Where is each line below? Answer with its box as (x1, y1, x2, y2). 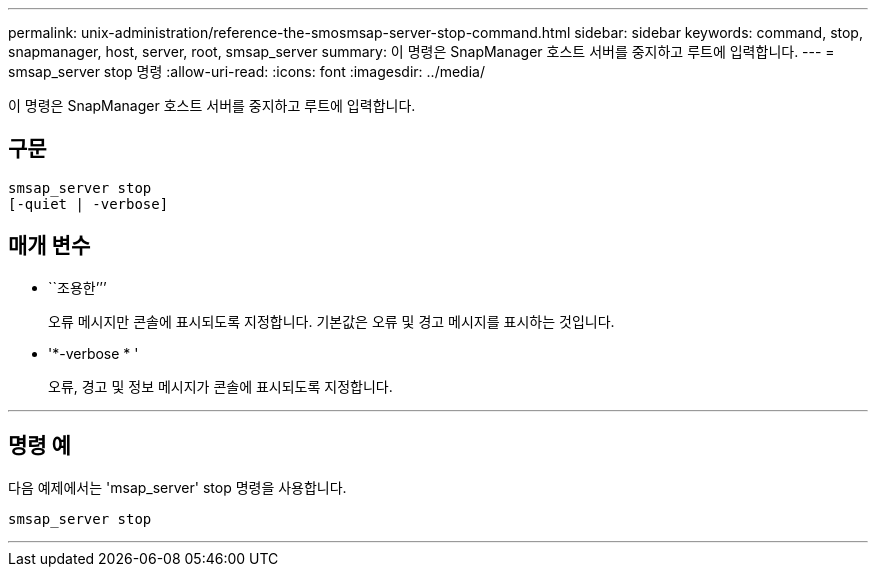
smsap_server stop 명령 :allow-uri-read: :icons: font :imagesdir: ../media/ (8, 63, 485, 80)
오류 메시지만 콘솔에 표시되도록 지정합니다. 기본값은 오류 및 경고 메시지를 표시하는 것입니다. (48, 312, 615, 330)
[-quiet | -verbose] (8, 195, 169, 212)
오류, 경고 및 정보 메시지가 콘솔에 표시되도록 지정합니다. (48, 377, 393, 395)
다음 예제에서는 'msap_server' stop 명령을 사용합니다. (8, 478, 347, 496)
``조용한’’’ (48, 278, 107, 296)
